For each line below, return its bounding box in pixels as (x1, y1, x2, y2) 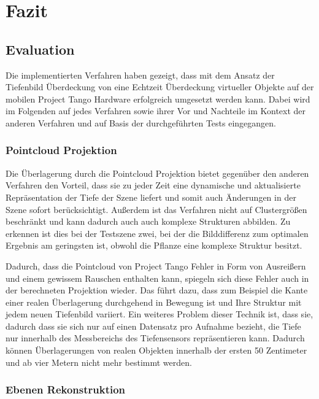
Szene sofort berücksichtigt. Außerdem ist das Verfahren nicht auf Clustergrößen (6, 203, 307, 215)
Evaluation (6, 39, 75, 58)
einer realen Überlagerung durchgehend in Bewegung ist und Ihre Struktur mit (6, 295, 302, 308)
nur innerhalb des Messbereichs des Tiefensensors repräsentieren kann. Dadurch (6, 331, 305, 344)
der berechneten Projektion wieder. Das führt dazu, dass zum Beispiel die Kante (6, 284, 308, 296)
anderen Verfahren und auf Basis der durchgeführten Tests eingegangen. (6, 116, 276, 129)
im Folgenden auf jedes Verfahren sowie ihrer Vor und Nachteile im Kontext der (6, 104, 306, 117)
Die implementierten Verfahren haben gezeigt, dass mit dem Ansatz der (6, 68, 275, 81)
